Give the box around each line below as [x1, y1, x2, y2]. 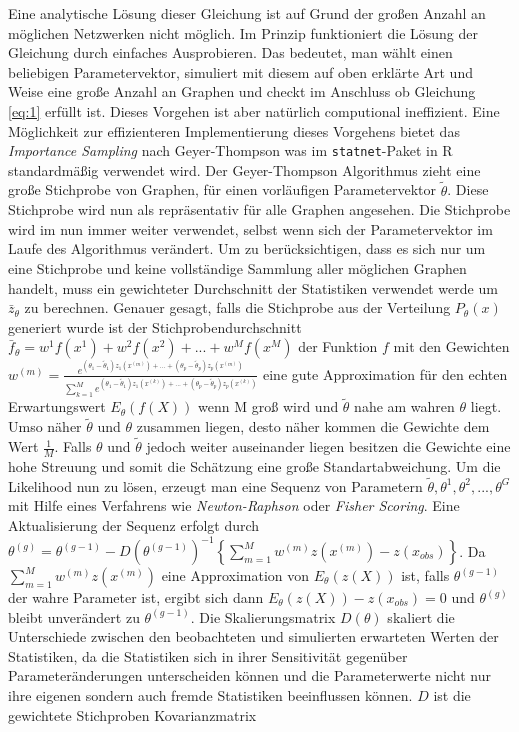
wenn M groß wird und [198, 396, 339, 417]
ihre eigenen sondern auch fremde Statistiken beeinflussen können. [8, 684, 413, 705]
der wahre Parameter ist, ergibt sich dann [8, 587, 264, 608]
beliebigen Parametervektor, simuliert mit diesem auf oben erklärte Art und [8, 61, 473, 82]
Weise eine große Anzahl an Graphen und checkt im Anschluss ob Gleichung [8, 81, 476, 102]
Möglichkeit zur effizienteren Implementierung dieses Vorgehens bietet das [8, 120, 460, 141]
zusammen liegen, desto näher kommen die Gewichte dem [136, 416, 490, 437]
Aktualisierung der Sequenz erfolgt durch [8, 514, 260, 535]
